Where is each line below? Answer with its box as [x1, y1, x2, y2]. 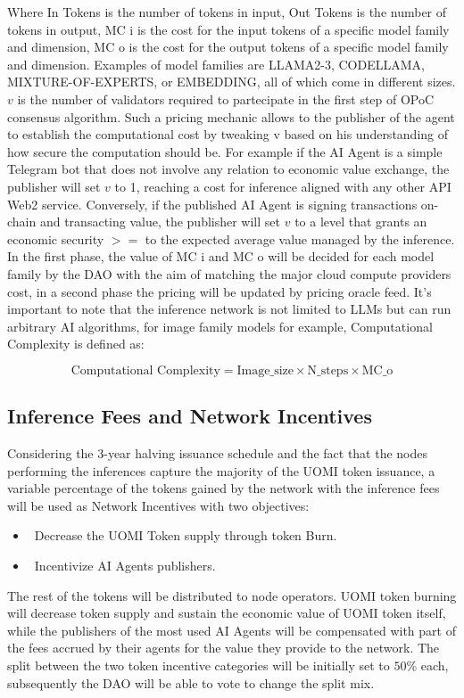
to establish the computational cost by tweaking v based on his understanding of [7, 125, 449, 144]
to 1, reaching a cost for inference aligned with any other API [114, 177, 452, 195]
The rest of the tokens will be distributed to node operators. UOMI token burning [7, 586, 457, 604]
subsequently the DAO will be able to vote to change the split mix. [7, 673, 375, 692]
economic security [7, 229, 104, 248]
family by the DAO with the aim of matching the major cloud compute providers [7, 264, 452, 283]
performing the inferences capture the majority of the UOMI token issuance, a [7, 461, 435, 480]
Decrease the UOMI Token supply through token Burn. [34, 526, 337, 545]
